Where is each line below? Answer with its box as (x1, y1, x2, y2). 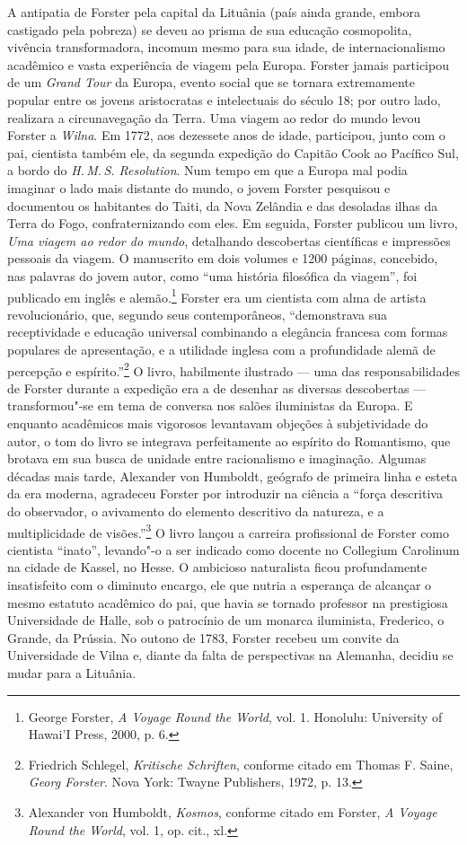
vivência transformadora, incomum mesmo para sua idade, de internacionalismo (7, 38, 445, 57)
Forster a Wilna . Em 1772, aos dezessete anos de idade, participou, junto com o (7, 126, 445, 145)
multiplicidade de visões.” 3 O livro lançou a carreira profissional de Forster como (7, 520, 450, 541)
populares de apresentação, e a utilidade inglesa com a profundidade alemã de (7, 339, 436, 358)
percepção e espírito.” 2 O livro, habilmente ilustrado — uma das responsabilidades (7, 358, 460, 380)
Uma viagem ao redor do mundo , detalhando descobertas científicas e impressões (7, 231, 451, 250)
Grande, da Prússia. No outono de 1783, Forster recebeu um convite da (7, 628, 400, 647)
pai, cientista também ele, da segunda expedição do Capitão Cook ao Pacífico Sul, (7, 143, 459, 162)
